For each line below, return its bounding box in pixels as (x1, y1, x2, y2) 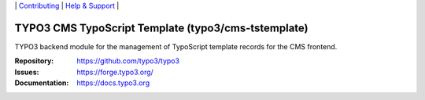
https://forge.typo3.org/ (76, 67, 153, 77)
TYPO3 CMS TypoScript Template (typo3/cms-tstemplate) (14, 21, 309, 34)
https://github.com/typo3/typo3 (76, 56, 180, 66)
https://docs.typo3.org (76, 78, 150, 87)
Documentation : (14, 78, 69, 87)
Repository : (14, 56, 54, 66)
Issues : (14, 67, 39, 77)
